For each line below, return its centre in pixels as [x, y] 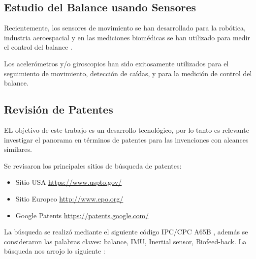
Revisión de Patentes [59, 109]
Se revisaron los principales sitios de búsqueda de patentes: [93, 165]
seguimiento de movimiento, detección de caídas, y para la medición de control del [128, 73]
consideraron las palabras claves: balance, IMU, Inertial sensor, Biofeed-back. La [125, 241]
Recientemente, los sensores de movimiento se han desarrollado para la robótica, [125, 28]
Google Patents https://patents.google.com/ [82, 215]
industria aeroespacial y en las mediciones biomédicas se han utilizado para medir [127, 37]
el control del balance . [38, 47]
